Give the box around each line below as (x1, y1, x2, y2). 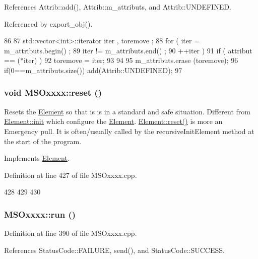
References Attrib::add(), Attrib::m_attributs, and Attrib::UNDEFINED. (4, 2, 231, 12)
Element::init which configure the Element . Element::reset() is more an (4, 116, 223, 126)
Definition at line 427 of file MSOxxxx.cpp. (4, 169, 137, 180)
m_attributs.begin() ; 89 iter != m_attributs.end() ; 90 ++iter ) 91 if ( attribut (4, 45, 252, 55)
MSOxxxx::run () (4, 208, 76, 220)
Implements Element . (4, 153, 70, 163)
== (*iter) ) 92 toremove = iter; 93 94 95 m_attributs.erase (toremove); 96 (4, 55, 238, 66)
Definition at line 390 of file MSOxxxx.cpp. (4, 228, 137, 238)
